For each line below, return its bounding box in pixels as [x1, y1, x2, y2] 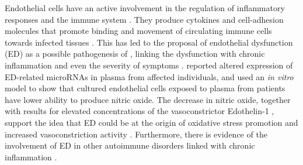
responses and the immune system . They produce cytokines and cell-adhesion [5, 13, 284, 25]
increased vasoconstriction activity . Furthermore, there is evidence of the [5, 128, 267, 140]
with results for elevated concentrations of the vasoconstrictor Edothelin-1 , [5, 105, 274, 117]
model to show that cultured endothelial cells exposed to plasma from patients [5, 82, 285, 94]
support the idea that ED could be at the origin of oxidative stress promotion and [5, 116, 298, 128]
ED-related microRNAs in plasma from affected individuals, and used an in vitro [5, 70, 294, 82]
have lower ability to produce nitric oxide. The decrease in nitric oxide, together [5, 93, 291, 105]
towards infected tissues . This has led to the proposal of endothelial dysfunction [5, 36, 293, 48]
